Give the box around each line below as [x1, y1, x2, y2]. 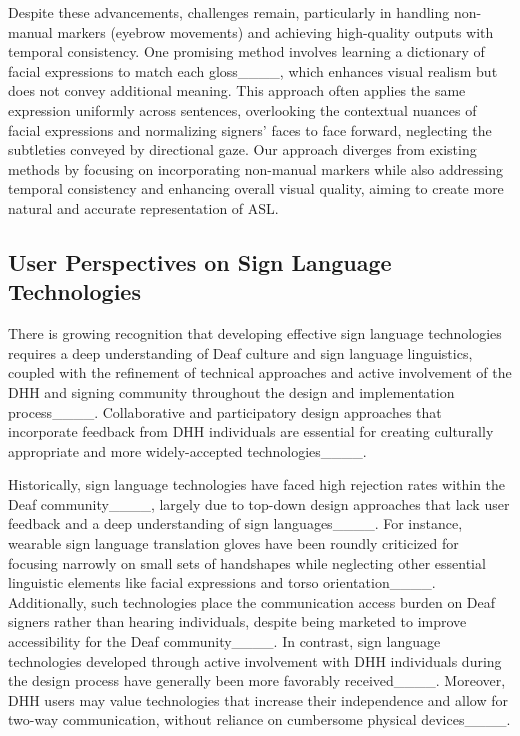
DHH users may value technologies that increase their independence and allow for [8, 689, 508, 710]
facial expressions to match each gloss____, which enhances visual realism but [8, 60, 498, 81]
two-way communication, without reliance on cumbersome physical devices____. [8, 709, 511, 730]
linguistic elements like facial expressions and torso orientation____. [8, 572, 436, 593]
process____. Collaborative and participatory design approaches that [8, 401, 442, 422]
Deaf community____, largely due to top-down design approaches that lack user [8, 493, 510, 514]
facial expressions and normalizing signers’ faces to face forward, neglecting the [8, 119, 492, 140]
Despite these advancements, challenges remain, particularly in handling [8, 2, 450, 22]
